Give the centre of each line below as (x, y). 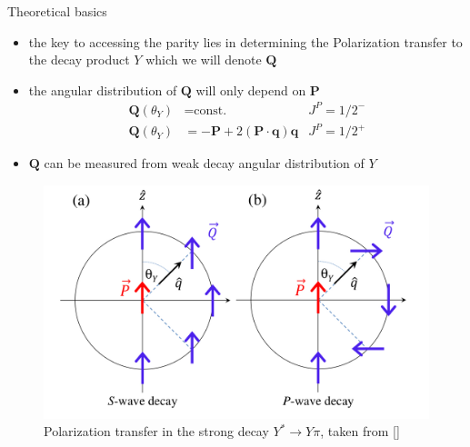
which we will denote (204, 60)
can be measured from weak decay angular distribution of (204, 163)
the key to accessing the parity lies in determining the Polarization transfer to (245, 41)
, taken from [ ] (360, 431)
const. (210, 110)
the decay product (79, 60)
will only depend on (251, 89)
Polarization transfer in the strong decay (156, 431)
